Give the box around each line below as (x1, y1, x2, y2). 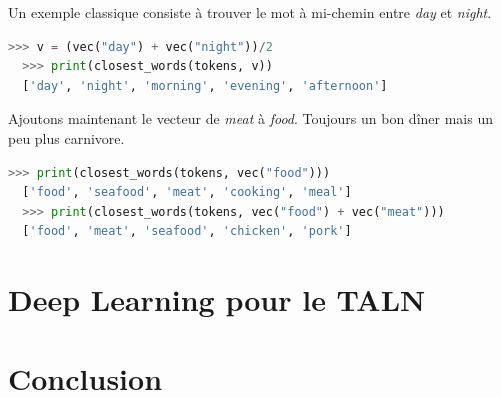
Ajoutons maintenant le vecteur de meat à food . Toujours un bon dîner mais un (8, 108, 493, 129)
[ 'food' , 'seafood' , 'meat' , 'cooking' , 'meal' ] (22, 185, 352, 200)
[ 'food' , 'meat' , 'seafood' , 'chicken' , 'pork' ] (22, 224, 352, 239)
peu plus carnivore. (8, 127, 125, 148)
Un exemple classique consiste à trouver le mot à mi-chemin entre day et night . (8, 2, 492, 22)
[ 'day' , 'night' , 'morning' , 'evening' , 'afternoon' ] (22, 78, 388, 93)
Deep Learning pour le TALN (8, 279, 426, 320)
